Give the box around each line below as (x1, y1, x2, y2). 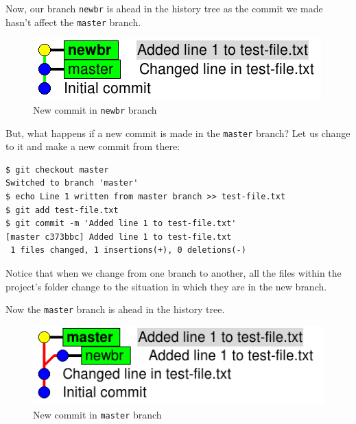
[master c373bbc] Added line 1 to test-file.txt (5, 232, 232, 242)
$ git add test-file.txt (5, 205, 119, 215)
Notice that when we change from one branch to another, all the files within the (5, 265, 342, 279)
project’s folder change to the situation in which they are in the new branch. (5, 279, 327, 293)
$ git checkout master (5, 164, 109, 175)
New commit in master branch (33, 408, 162, 422)
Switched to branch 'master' (5, 178, 139, 188)
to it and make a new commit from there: (5, 139, 180, 153)
